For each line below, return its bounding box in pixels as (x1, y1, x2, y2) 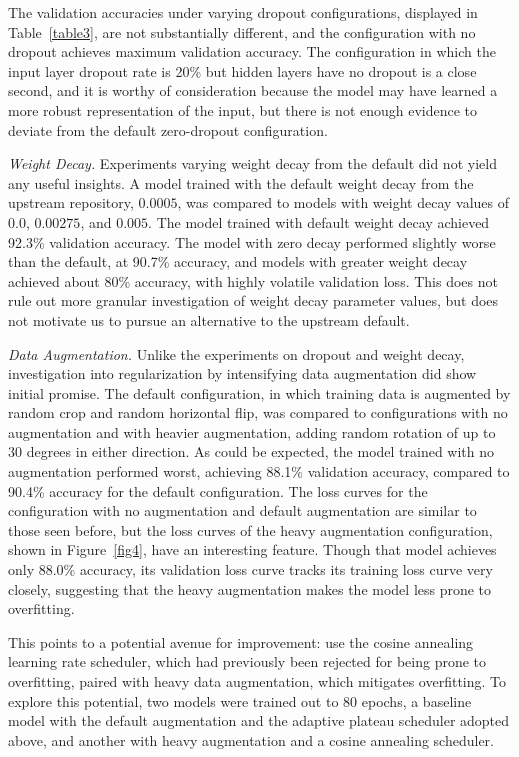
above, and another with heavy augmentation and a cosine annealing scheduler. (8, 729, 494, 750)
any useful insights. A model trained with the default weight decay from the (8, 172, 474, 193)
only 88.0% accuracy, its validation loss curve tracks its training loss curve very (8, 559, 493, 580)
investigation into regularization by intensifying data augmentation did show (8, 363, 477, 384)
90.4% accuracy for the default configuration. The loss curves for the (8, 480, 428, 501)
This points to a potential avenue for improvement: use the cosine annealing (8, 631, 474, 652)
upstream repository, (8, 192, 134, 213)
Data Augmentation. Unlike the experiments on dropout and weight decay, (8, 343, 465, 364)
